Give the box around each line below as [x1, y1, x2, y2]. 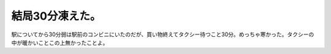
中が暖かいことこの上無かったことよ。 [11, 39, 108, 46]
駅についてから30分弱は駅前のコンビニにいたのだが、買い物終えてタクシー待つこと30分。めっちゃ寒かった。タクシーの [11, 31, 314, 38]
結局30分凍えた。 [11, 9, 101, 23]
